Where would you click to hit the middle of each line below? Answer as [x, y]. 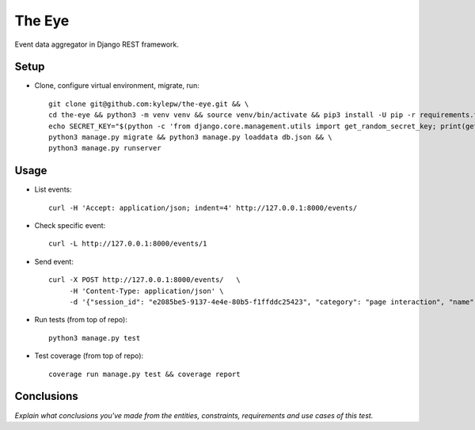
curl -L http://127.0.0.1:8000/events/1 [128, 244]
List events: [53, 189]
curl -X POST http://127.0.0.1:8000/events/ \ [144, 280]
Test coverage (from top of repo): [89, 356]
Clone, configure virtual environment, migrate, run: [117, 86]
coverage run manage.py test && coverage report [144, 374]
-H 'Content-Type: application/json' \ [147, 291]
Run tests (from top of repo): [81, 320]
